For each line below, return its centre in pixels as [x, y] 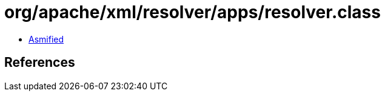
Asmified [46, 39]
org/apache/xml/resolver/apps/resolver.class [192, 12]
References [40, 63]
